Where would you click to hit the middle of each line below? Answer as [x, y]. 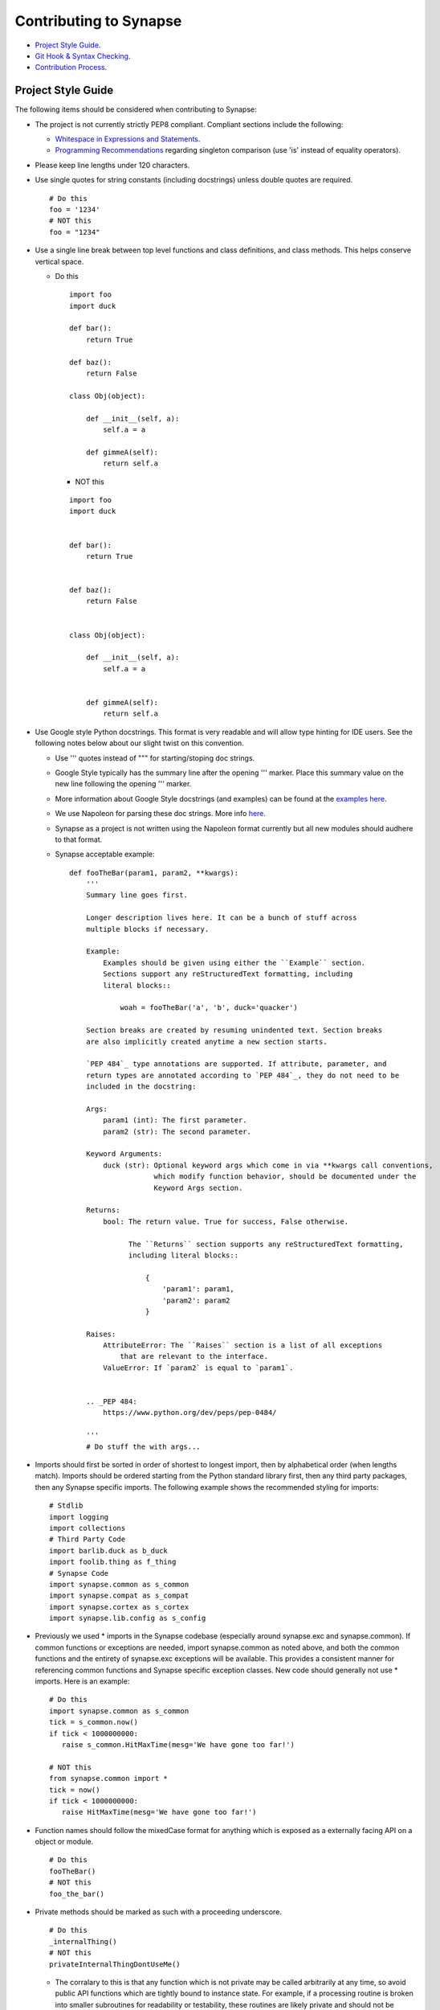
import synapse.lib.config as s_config [128, 1618]
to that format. [79, 839]
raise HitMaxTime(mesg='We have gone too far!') [159, 1812]
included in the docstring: [141, 1087]
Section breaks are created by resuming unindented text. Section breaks [234, 1030]
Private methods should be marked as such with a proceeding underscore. [159, 1912]
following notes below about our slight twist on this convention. [139, 743]
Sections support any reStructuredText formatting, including [228, 974]
